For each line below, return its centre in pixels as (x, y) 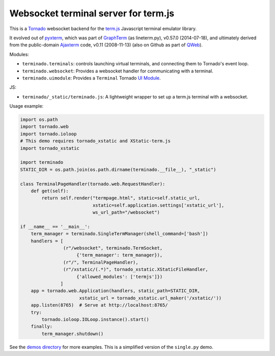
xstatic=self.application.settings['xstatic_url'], (158, 205)
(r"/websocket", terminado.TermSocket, (113, 248)
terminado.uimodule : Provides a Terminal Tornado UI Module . (91, 78)
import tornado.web (44, 127)
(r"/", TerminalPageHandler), (101, 262)
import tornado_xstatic (50, 148)
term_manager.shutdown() (73, 334)
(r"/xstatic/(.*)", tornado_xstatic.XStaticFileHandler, (135, 270)
